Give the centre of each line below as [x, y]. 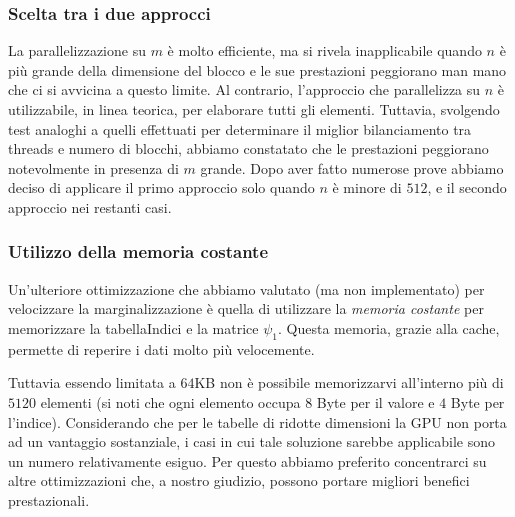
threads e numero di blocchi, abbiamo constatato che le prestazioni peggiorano [248, 148]
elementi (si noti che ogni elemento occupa [170, 401]
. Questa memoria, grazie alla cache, [389, 327]
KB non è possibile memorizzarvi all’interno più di [349, 382]
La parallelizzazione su [77, 50]
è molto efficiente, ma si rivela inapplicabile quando [324, 50]
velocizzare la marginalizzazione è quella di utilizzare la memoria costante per [246, 308]
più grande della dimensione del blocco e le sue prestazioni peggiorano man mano [257, 69]
